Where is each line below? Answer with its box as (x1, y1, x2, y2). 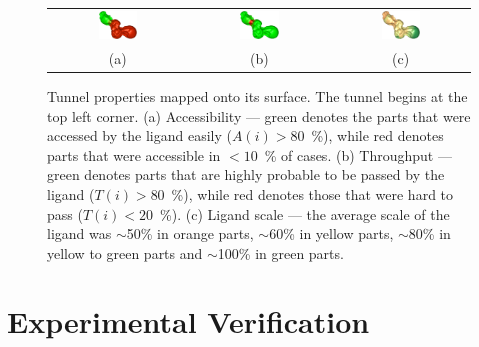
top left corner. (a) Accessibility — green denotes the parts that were (47, 105, 471, 126)
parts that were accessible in (47, 144, 221, 165)
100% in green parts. (217, 242, 344, 263)
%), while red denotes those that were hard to (171, 183, 454, 204)
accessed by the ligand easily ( (47, 125, 232, 146)
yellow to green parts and (47, 242, 203, 263)
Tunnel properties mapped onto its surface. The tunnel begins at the (47, 85, 468, 106)
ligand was (47, 223, 112, 244)
